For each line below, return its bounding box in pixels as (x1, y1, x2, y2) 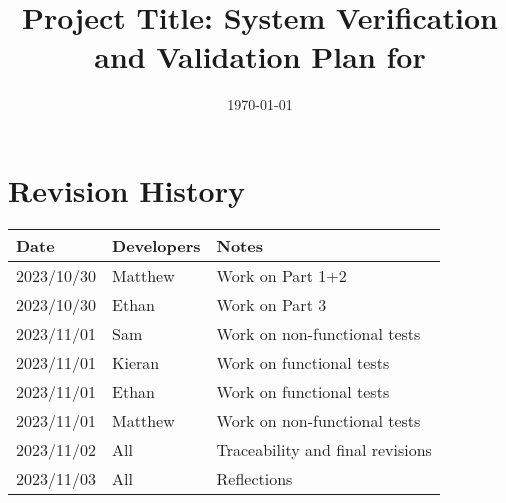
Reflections (216, 466, 293, 490)
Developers (112, 233, 201, 257)
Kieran (112, 350, 160, 374)
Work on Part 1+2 (216, 263, 347, 287)
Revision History (8, 169, 245, 210)
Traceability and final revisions (216, 437, 432, 461)
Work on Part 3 (216, 292, 327, 316)
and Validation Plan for (94, 36, 426, 77)
